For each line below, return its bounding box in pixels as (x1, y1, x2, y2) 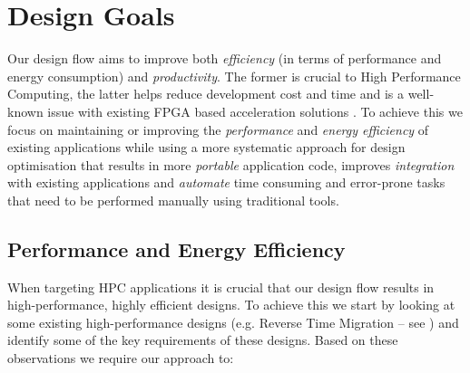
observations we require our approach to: (7, 349, 234, 368)
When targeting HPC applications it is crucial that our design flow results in (7, 277, 435, 296)
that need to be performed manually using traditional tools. (7, 190, 339, 209)
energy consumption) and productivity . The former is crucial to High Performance (7, 66, 461, 85)
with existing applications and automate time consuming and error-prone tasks (7, 173, 446, 192)
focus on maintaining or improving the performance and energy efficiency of (7, 120, 429, 139)
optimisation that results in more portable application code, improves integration (7, 155, 455, 174)
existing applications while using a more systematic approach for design (7, 138, 406, 157)
